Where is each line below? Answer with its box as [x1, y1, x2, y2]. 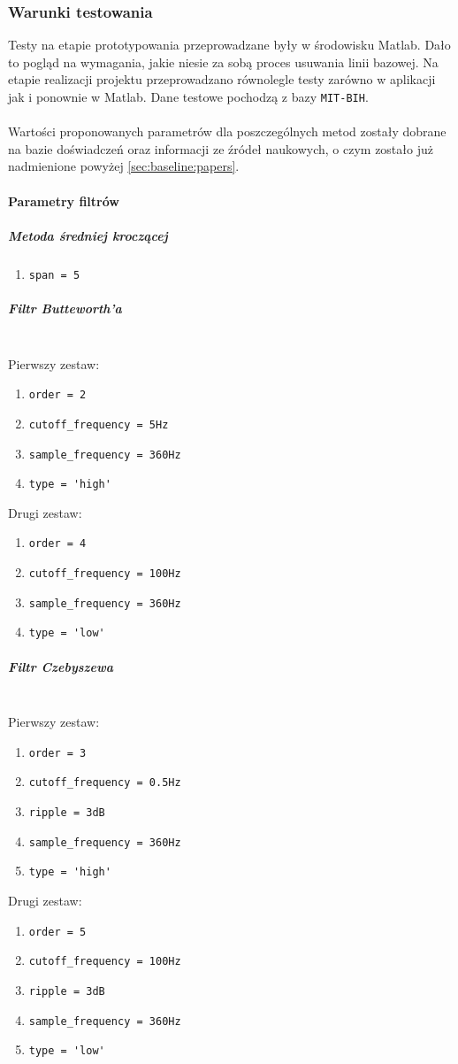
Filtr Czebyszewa [8, 657, 113, 675]
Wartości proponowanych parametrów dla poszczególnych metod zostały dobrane [8, 122, 447, 141]
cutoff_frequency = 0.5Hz [28, 776, 181, 790]
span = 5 [28, 268, 80, 281]
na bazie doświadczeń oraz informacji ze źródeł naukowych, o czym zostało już [8, 139, 433, 158]
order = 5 [28, 925, 87, 938]
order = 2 [28, 389, 87, 402]
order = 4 [28, 537, 87, 551]
